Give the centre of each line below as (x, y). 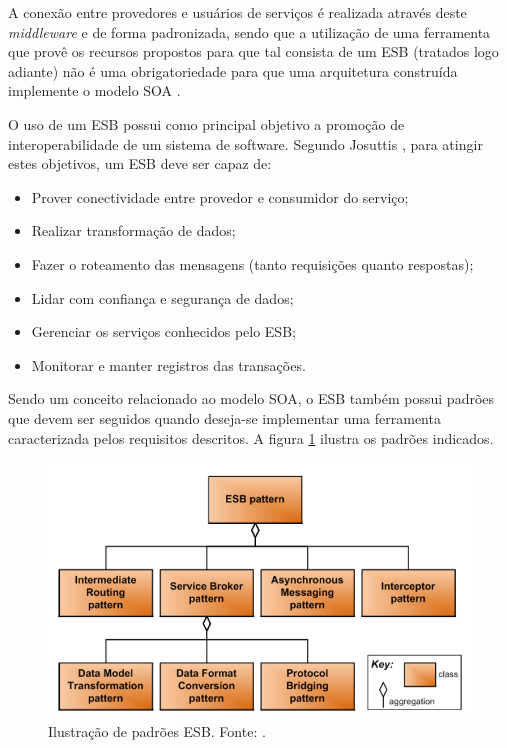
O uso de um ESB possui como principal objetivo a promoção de (206, 123)
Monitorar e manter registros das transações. (168, 364)
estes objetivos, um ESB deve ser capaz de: (140, 163)
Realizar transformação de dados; (133, 230)
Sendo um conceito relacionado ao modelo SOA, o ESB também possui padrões (251, 398)
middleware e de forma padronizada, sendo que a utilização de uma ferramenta (249, 31)
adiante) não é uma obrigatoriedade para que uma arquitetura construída (233, 70)
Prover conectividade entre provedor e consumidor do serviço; (220, 196)
